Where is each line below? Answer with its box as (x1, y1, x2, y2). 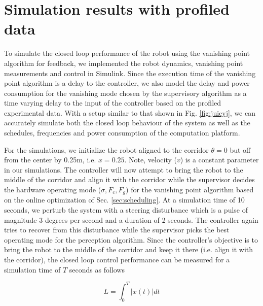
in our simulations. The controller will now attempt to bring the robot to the (4, 164, 243, 175)
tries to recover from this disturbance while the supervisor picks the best (4, 224, 230, 235)
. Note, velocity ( (124, 154, 177, 165)
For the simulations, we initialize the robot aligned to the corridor (4, 144, 209, 155)
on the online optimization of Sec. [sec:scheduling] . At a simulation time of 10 (4, 194, 245, 205)
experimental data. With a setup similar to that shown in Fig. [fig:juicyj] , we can (4, 107, 255, 118)
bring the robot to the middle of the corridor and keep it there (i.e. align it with (4, 244, 253, 255)
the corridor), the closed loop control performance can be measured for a (4, 254, 230, 265)
